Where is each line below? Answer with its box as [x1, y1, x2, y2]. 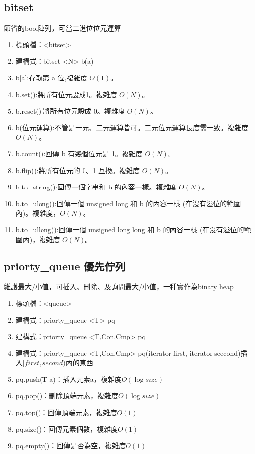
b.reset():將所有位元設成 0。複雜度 [15, 106, 125, 116]
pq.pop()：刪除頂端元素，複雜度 [15, 390, 119, 401]
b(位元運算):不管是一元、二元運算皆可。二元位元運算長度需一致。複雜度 [15, 122, 249, 132]
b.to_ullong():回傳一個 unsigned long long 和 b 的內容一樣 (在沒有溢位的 [15, 224, 244, 234]
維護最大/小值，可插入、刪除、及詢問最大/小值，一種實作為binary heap [4, 281, 234, 292]
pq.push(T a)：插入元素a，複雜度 [15, 374, 122, 384]
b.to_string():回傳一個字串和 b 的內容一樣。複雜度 [15, 182, 177, 192]
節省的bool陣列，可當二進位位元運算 [4, 23, 121, 33]
